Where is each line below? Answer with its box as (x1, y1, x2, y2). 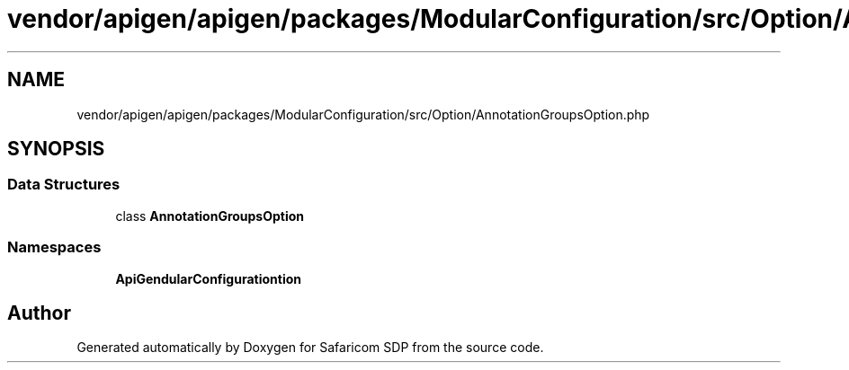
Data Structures (7, 175, 121, 194)
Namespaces (7, 238, 102, 257)
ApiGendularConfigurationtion (115, 270, 301, 286)
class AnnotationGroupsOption (115, 207, 305, 224)
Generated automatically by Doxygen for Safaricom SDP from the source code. (76, 339, 544, 356)
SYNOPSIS (7, 137, 105, 161)
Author (7, 301, 71, 324)
